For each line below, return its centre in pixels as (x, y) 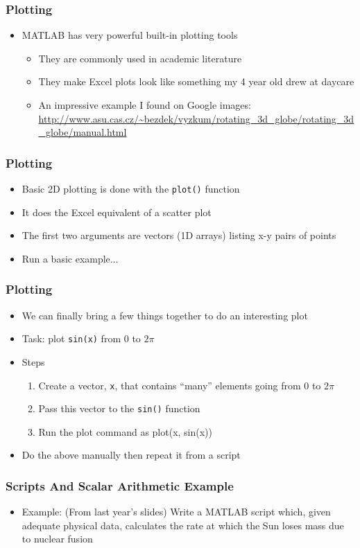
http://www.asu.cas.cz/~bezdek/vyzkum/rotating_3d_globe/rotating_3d (196, 118)
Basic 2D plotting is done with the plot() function (131, 188)
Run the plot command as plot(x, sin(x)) (126, 431)
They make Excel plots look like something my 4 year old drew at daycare (196, 81)
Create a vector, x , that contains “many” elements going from (170, 385)
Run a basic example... (70, 258)
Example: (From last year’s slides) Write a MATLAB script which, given (176, 512)
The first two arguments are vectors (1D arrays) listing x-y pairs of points (179, 235)
